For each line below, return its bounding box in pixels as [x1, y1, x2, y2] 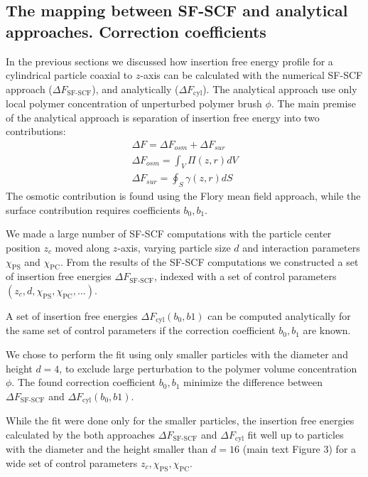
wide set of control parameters [6, 455, 138, 470]
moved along [55, 240, 110, 254]
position [6, 240, 40, 254]
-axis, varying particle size [117, 240, 231, 254]
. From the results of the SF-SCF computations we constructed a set [60, 254, 359, 269]
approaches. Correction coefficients [6, 20, 266, 42]
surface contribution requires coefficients [6, 202, 180, 217]
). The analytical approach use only [202, 81, 357, 96]
